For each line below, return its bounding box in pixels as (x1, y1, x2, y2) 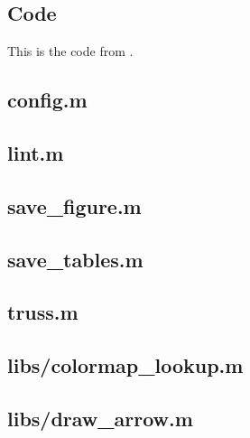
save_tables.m (7, 245, 144, 273)
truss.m (7, 298, 79, 326)
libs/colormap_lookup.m (7, 351, 244, 379)
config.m (7, 86, 88, 114)
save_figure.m (7, 191, 142, 219)
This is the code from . (7, 42, 134, 61)
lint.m (7, 138, 64, 166)
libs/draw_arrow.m (7, 404, 193, 432)
